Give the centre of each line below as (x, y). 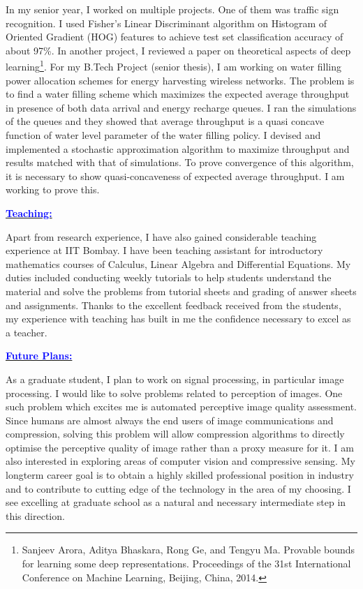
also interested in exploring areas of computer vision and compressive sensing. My (180, 461)
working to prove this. (53, 189)
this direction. (35, 515)
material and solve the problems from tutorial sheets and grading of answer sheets (181, 291)
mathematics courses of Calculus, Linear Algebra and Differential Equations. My (178, 263)
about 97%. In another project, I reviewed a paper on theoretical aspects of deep (178, 50)
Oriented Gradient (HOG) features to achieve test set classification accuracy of (175, 37)
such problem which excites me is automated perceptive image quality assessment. (181, 407)
